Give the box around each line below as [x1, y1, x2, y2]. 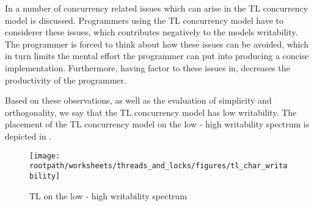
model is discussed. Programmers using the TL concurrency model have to [5, 13, 284, 26]
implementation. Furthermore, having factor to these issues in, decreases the [5, 61, 290, 74]
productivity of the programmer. [5, 73, 126, 86]
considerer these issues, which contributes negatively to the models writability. [5, 26, 298, 38]
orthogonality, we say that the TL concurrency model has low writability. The [5, 105, 297, 118]
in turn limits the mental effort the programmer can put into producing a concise [5, 49, 309, 62]
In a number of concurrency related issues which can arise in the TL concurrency [5, 2, 309, 14]
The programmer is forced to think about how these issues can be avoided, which [5, 37, 309, 50]
